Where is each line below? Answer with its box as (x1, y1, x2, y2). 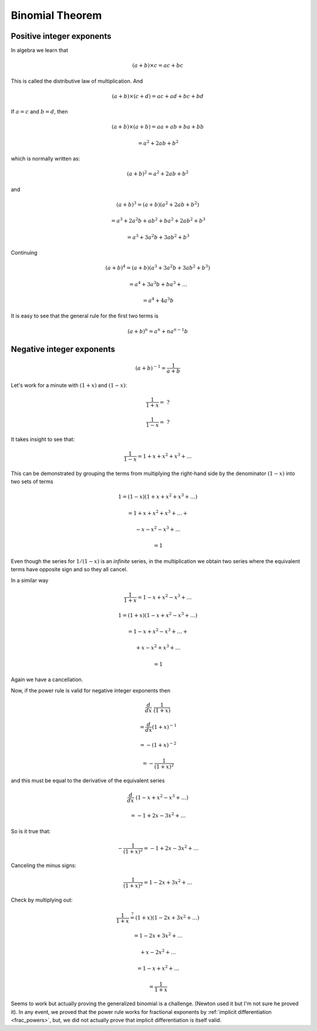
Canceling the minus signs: (11, 862, 76, 869)
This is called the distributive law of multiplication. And (11, 77, 143, 85)
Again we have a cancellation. (11, 676, 83, 683)
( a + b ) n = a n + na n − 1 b (127, 327, 188, 334)
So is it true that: (11, 828, 51, 835)
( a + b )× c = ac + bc (132, 62, 184, 69)
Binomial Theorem (11, 9, 102, 22)
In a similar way (11, 577, 49, 584)
